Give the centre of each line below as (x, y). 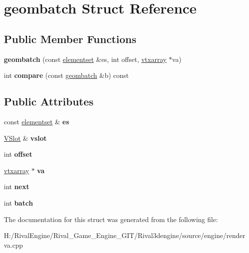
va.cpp (14, 245)
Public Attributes (49, 101)
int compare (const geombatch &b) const (66, 75)
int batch (19, 202)
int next (17, 186)
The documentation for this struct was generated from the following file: (111, 219)
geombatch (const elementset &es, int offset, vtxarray (85, 59)
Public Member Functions (70, 38)
